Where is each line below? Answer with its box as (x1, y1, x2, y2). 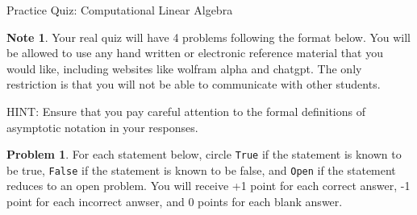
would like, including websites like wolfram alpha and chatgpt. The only (6, 60, 362, 76)
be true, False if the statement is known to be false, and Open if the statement (6, 161, 396, 178)
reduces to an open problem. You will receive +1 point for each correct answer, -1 (6, 177, 411, 194)
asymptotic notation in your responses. (6, 118, 198, 135)
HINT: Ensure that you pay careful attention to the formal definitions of (6, 102, 366, 119)
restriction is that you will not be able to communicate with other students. (6, 76, 381, 93)
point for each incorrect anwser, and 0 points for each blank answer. (6, 193, 343, 210)
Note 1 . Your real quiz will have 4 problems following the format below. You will (6, 28, 411, 45)
